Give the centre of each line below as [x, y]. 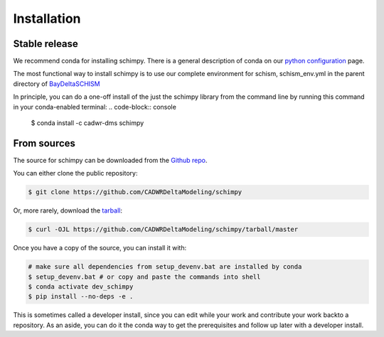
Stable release [46, 44]
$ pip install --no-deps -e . [81, 296]
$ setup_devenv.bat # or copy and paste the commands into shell [144, 277]
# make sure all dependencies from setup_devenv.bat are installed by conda [165, 267]
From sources [44, 143]
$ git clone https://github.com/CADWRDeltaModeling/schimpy [135, 192]
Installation [47, 18]
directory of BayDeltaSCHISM [57, 84]
